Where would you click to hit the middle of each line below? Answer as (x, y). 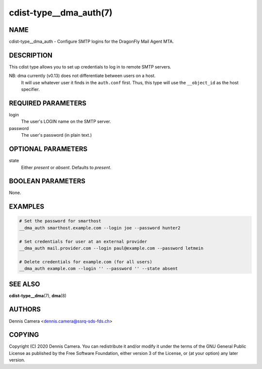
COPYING (24, 335)
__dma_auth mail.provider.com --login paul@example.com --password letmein (111, 248)
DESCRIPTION (31, 55)
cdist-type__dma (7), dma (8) (38, 295)
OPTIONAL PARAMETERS (48, 149)
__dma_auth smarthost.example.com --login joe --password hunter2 (100, 228)
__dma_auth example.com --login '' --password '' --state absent (98, 269)
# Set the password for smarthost (60, 221)
